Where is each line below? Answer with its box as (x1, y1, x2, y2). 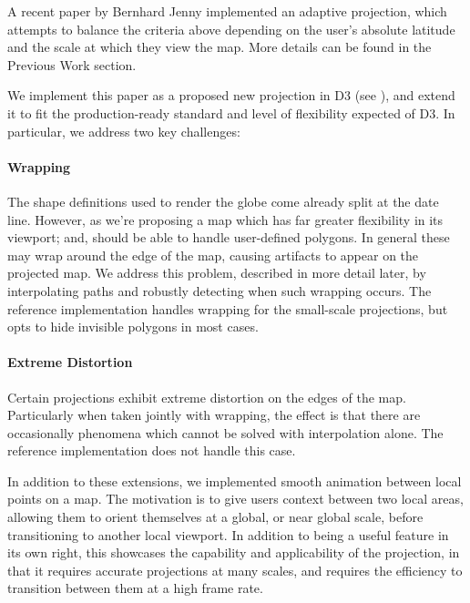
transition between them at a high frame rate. (7, 578, 263, 598)
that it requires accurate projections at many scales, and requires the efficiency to (7, 560, 463, 579)
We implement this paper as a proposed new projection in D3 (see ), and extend (7, 86, 455, 105)
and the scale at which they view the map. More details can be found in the (7, 37, 432, 56)
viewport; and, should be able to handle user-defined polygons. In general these (7, 228, 450, 247)
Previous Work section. (7, 55, 137, 74)
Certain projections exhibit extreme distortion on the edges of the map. (7, 387, 406, 406)
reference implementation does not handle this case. (7, 441, 296, 460)
